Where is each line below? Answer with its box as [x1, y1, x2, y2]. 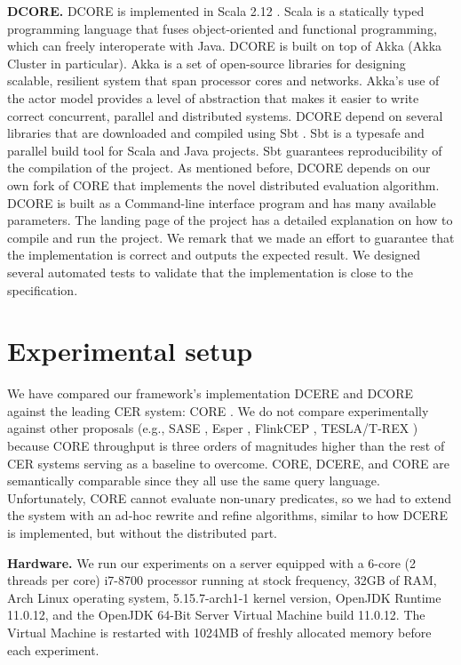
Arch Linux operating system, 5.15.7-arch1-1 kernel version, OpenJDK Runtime [7, 588, 441, 606]
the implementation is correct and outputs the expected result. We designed [7, 245, 421, 264]
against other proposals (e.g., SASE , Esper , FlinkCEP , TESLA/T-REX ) [7, 419, 418, 437]
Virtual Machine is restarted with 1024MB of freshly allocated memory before [7, 622, 432, 641]
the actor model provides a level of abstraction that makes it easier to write [7, 88, 419, 107]
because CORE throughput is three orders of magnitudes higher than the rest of [7, 437, 445, 454]
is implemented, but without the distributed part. [7, 523, 277, 541]
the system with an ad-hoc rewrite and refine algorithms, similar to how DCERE [7, 506, 448, 525]
